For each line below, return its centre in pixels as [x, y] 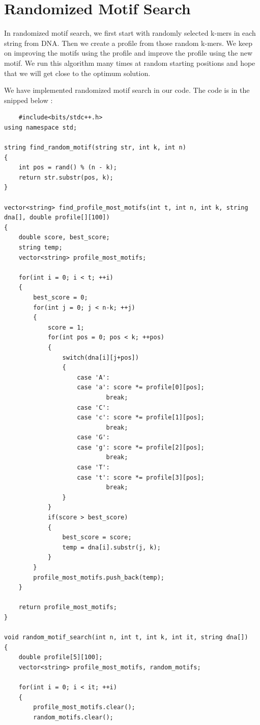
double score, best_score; [64, 237]
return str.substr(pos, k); [66, 177]
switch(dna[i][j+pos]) [100, 357]
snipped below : [28, 100]
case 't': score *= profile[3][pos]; [141, 477]
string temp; [40, 247]
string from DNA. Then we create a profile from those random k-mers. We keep [128, 43]
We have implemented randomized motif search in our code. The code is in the [127, 90]
